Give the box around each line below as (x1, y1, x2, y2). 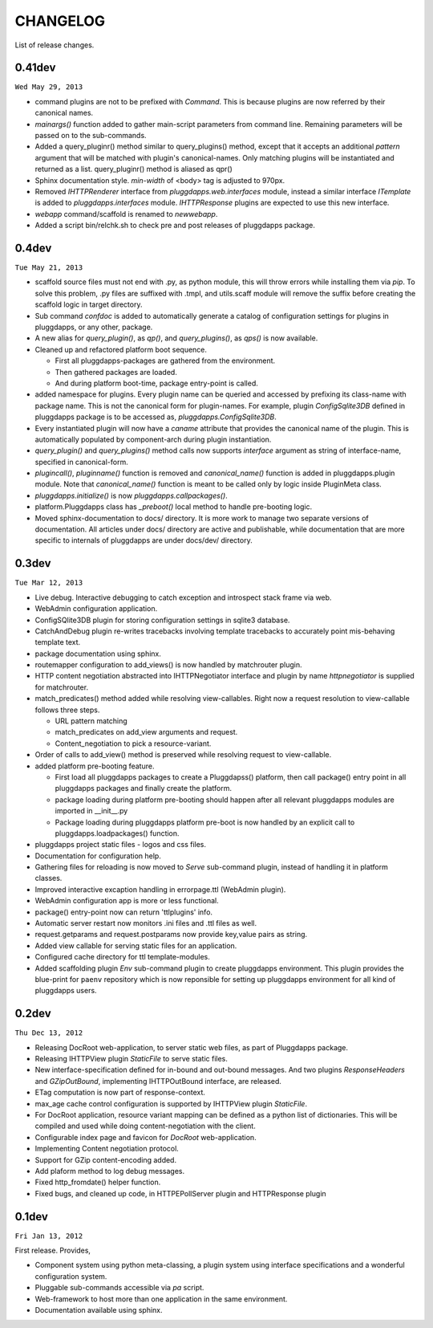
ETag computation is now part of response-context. (34, 1088, 206, 1098)
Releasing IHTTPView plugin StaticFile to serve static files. (34, 1054, 229, 1064)
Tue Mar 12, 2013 (14, 578, 83, 588)
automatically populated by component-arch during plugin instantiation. (34, 434, 272, 444)
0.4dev (14, 241, 52, 255)
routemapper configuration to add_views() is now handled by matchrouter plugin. (34, 660, 302, 670)
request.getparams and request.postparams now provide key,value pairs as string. (34, 930, 308, 939)
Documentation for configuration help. (34, 851, 162, 861)
